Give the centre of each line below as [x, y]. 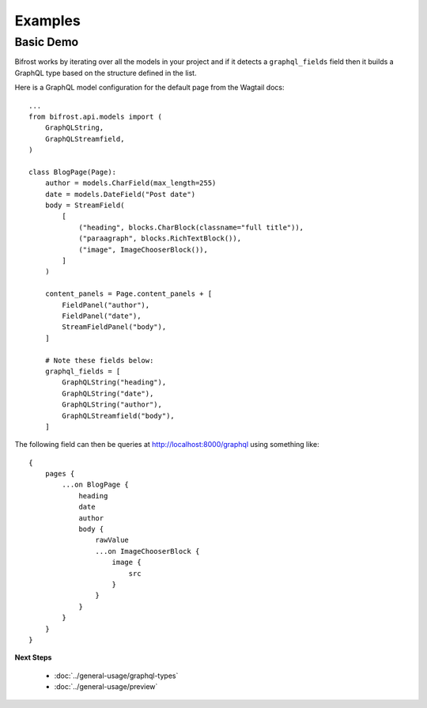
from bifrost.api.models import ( [95, 116]
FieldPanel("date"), [102, 316]
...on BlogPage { [96, 485]
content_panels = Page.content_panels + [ [128, 294]
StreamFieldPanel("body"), [114, 327]
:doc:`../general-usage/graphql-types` [116, 676]
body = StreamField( [85, 205]
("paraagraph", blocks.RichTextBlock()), [160, 239]
